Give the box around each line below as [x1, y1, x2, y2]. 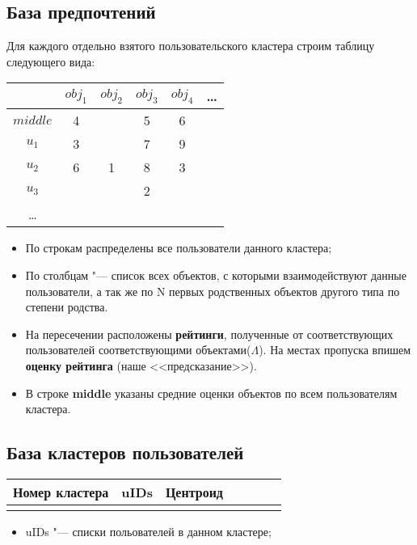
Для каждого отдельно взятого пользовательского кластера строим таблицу [6, 37, 375, 54]
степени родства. [25, 298, 108, 315]
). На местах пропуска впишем [259, 341, 411, 358]
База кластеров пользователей [6, 440, 244, 465]
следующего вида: [6, 53, 95, 70]
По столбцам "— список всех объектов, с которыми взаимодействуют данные [25, 266, 406, 283]
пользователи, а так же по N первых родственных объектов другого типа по [25, 282, 400, 299]
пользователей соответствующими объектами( [25, 341, 251, 358]
